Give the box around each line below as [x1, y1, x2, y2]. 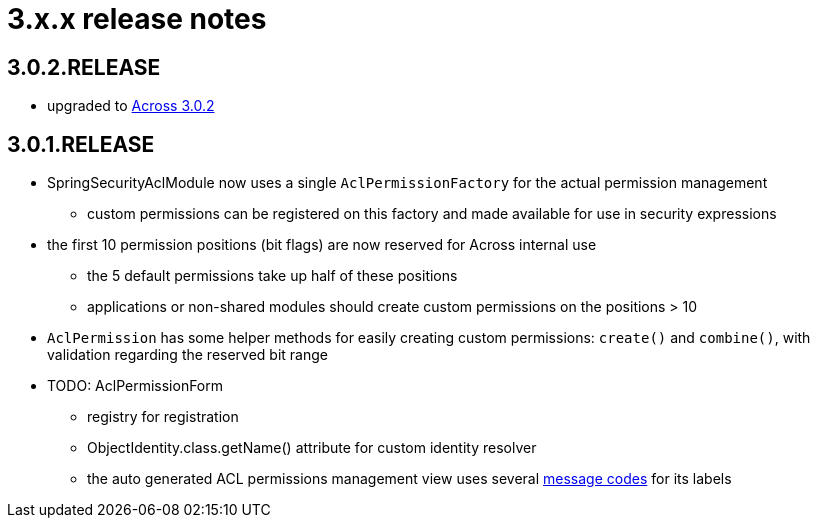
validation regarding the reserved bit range [47, 346, 328, 364]
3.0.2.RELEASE [7, 54, 161, 80]
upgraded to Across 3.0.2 [47, 97, 215, 115]
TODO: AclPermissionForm [47, 377, 224, 395]
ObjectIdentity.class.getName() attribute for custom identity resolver [87, 439, 537, 457]
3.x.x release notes [7, 2, 267, 36]
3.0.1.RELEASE [7, 131, 155, 157]
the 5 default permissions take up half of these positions [87, 267, 458, 285]
